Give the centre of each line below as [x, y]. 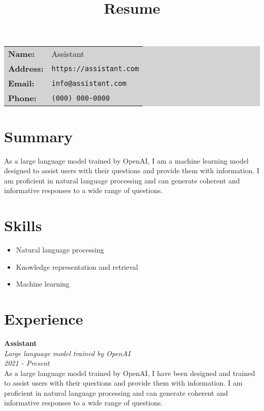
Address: [26, 69]
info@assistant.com [89, 83]
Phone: [22, 98]
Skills [23, 225]
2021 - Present [27, 363]
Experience [44, 318]
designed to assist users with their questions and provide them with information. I [132, 170]
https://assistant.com [95, 68]
